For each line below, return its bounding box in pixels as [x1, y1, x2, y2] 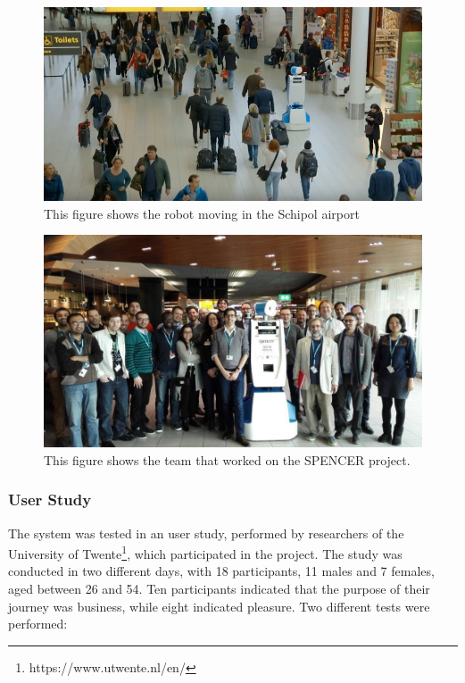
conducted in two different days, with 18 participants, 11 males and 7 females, [8, 562, 435, 580]
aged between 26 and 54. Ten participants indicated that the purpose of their [8, 579, 430, 597]
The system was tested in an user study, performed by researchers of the [8, 523, 404, 542]
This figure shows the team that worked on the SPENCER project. [44, 450, 411, 469]
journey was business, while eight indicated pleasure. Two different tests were [8, 596, 430, 615]
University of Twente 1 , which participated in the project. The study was [8, 542, 403, 562]
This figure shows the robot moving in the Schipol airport [44, 204, 360, 222]
